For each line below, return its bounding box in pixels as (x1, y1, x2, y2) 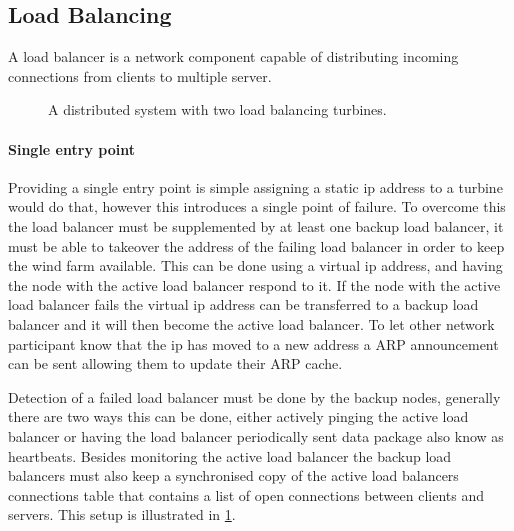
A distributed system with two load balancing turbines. (48, 99, 387, 120)
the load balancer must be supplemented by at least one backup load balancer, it (8, 215, 504, 236)
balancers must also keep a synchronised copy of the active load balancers (8, 465, 459, 486)
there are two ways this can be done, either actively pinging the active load (8, 406, 469, 427)
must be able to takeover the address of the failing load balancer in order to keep (8, 235, 505, 256)
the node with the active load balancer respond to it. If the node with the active (8, 274, 501, 295)
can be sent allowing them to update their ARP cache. (8, 353, 343, 374)
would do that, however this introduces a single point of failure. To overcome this (8, 196, 506, 217)
